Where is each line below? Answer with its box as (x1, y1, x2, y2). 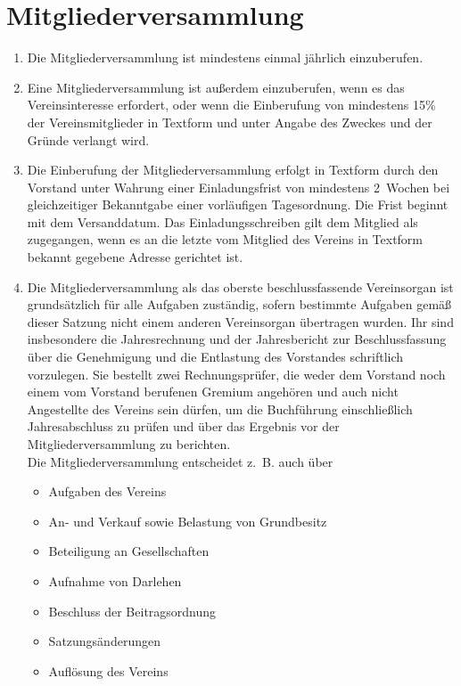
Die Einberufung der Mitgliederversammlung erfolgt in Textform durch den (27, 160, 439, 179)
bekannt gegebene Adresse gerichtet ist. (27, 248, 243, 266)
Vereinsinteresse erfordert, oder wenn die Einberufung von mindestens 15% (27, 95, 436, 114)
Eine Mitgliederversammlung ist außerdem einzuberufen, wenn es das (27, 78, 405, 96)
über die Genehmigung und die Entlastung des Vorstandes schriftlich (27, 347, 404, 366)
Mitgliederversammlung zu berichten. (27, 435, 231, 453)
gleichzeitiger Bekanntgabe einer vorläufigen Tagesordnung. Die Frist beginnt (27, 195, 449, 214)
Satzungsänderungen (48, 632, 161, 650)
